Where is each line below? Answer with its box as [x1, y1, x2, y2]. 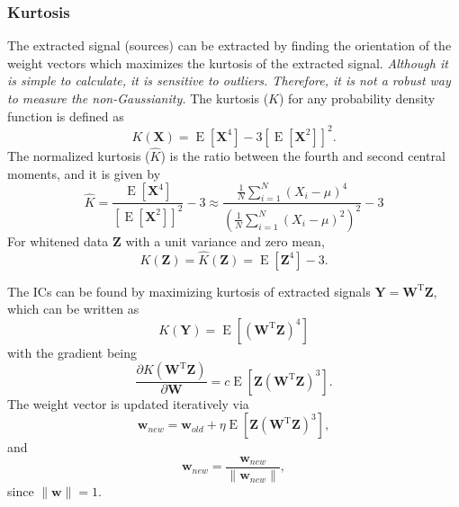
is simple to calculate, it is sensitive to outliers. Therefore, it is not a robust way [7, 71, 451, 90]
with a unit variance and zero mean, [125, 231, 325, 250]
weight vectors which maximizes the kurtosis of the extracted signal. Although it [7, 53, 448, 72]
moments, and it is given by [7, 164, 161, 182]
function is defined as [7, 106, 124, 125]
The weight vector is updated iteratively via [7, 394, 249, 413]
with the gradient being [7, 342, 137, 361]
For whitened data [7, 231, 109, 250]
